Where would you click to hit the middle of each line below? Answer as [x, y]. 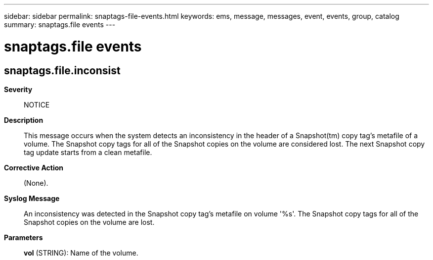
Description [24, 120]
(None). [36, 183]
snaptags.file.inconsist [62, 70]
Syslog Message [32, 198]
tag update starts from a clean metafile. [88, 152]
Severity [18, 89]
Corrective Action [34, 167]
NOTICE [37, 104]
